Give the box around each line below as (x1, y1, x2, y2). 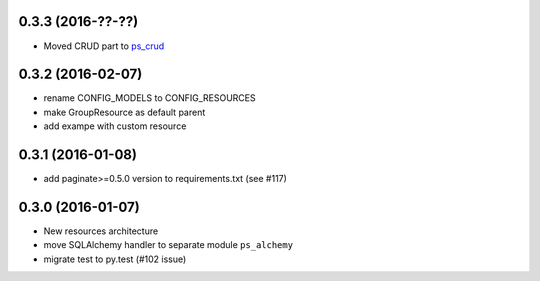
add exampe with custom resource (43, 120, 187, 132)
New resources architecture (43, 225, 159, 237)
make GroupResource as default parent (43, 106, 206, 118)
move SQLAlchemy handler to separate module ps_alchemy (43, 239, 294, 251)
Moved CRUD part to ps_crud (43, 40, 165, 52)
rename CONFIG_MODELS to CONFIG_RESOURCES (43, 92, 256, 104)
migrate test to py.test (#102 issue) (43, 253, 187, 265)
